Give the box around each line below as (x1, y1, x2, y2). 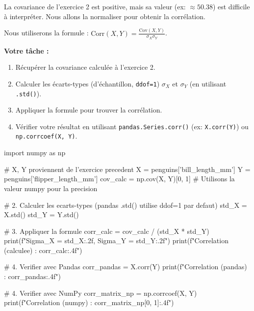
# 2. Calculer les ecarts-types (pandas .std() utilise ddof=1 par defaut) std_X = (4, 199, 247, 210)
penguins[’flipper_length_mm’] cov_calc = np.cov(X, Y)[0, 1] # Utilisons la (4, 173, 235, 184)
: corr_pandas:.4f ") (4, 271, 61, 282)
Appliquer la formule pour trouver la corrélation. (15, 105, 162, 115)
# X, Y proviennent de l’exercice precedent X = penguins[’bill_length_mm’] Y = (4, 164, 251, 174)
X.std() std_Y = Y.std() (4, 209, 79, 220)
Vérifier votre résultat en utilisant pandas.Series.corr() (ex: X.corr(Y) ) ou (15, 121, 249, 131)
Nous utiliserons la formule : (4, 28, 89, 38)
